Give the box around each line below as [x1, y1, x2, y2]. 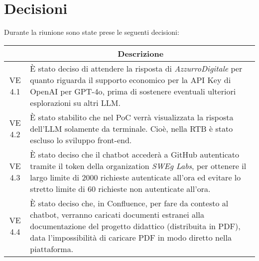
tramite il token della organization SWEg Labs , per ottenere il [30, 160, 247, 172]
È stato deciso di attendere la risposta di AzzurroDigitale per [30, 62, 243, 74]
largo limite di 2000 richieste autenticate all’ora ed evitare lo [30, 171, 241, 183]
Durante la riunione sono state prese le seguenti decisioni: [4, 27, 179, 37]
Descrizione [118, 47, 164, 59]
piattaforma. [30, 243, 74, 255]
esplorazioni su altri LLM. [30, 96, 121, 108]
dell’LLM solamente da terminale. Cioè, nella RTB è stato [30, 122, 233, 134]
